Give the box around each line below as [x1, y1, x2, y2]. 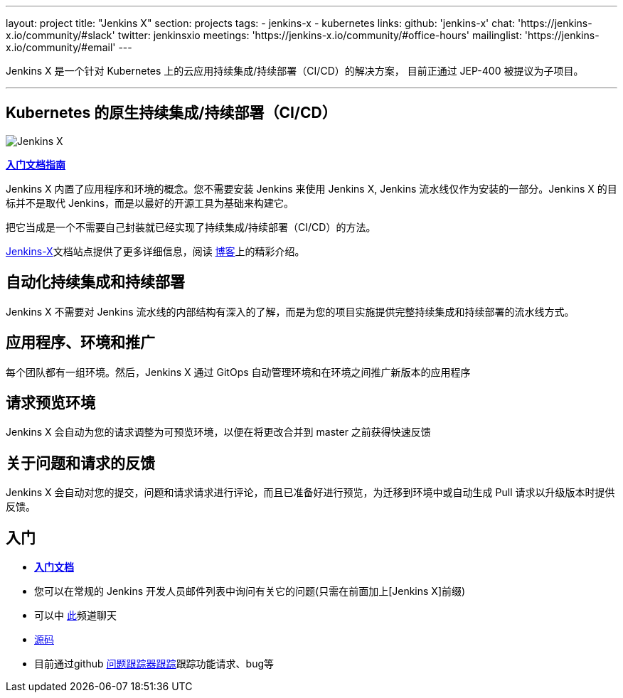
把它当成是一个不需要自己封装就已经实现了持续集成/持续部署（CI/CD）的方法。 [6, 220, 376, 233]
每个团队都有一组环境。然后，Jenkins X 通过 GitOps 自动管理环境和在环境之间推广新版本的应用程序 [6, 365, 471, 378]
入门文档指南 [6, 158, 65, 171]
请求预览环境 [6, 393, 95, 412]
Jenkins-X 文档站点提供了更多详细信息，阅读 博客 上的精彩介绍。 [6, 245, 305, 257]
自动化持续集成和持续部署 [6, 273, 185, 291]
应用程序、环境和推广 [6, 333, 155, 352]
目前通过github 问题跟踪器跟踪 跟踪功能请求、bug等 [34, 657, 275, 670]
